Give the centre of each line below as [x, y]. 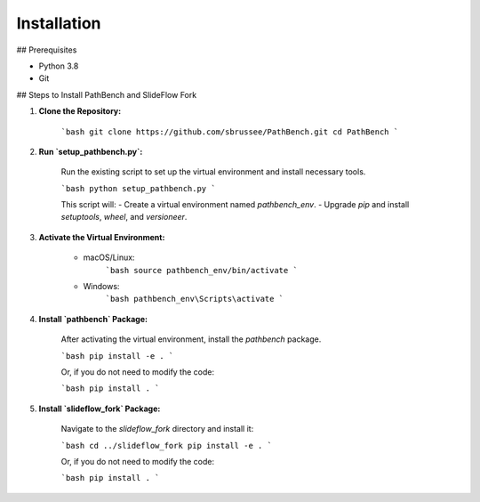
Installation [59, 23]
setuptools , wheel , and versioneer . [124, 217]
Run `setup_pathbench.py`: [91, 151]
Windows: [101, 287]
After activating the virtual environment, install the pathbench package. [191, 339]
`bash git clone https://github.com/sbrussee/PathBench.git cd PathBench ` [230, 132]
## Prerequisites [47, 50]
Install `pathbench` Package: [93, 319]
